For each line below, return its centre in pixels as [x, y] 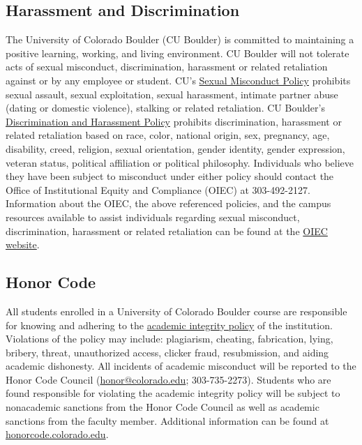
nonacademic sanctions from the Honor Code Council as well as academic [163, 407]
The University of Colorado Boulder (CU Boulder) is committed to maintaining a [180, 39]
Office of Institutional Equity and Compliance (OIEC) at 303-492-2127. [158, 189]
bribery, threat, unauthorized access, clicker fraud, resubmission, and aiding [167, 352]
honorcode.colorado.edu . [57, 434]
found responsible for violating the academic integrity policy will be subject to [173, 393]
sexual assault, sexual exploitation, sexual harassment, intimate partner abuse [172, 94]
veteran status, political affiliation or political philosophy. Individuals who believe [180, 162]
